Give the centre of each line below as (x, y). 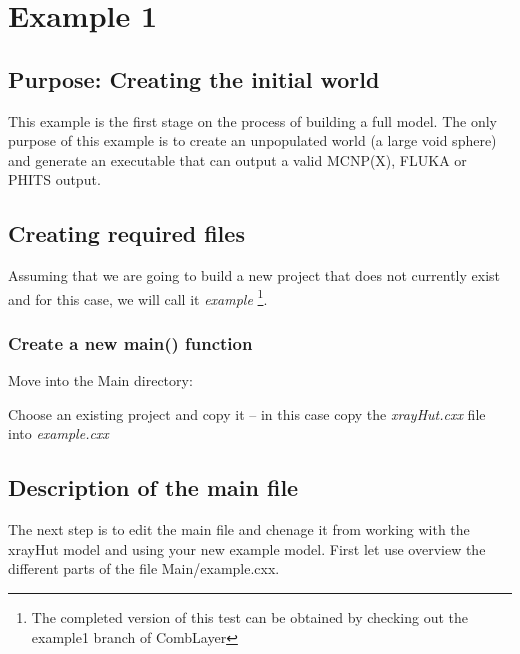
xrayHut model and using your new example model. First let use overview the (247, 548)
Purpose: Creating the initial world (194, 78)
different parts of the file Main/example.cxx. (144, 568)
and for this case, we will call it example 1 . (138, 297)
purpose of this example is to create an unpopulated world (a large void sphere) (252, 140)
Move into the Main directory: (100, 380)
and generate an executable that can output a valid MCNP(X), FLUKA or (237, 159)
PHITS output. (54, 179)
